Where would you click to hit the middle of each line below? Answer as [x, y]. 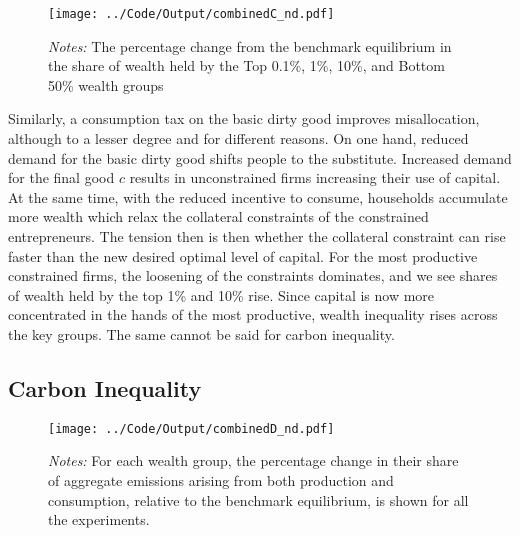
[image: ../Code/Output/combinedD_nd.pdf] [191, 428]
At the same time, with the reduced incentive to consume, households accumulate [258, 196]
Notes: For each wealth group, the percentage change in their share [253, 460]
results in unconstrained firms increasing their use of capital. [315, 177]
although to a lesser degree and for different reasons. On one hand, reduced [238, 138]
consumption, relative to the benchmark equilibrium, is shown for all [258, 499]
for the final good [61, 177]
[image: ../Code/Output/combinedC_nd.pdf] [191, 14]
